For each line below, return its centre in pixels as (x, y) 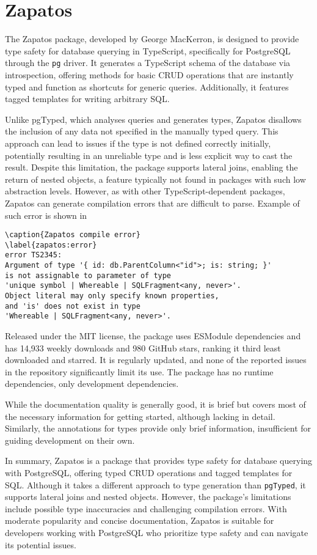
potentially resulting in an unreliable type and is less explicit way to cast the (149, 155)
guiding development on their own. (70, 440)
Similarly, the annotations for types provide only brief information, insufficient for (158, 428)
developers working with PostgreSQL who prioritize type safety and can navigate (157, 532)
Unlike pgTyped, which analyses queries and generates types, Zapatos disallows (153, 119)
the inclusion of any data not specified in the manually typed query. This (142, 131)
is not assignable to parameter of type (88, 275)
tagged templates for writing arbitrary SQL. (87, 99)
